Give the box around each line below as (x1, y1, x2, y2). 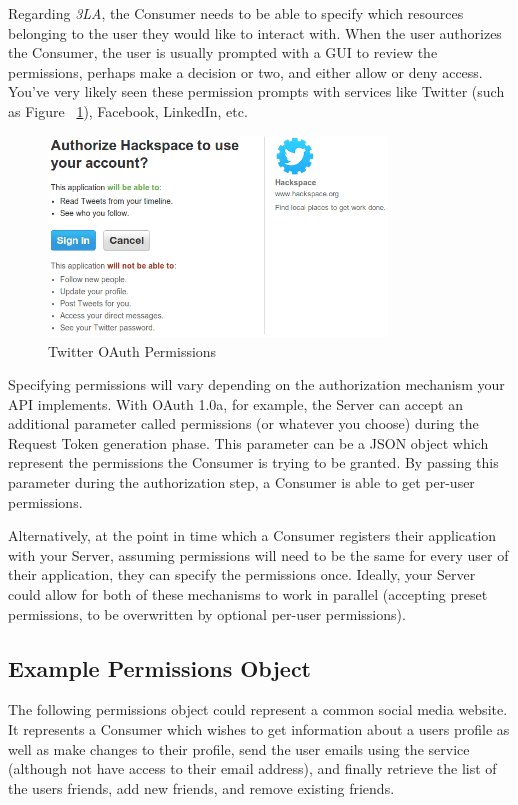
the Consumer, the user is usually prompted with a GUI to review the (8, 42, 438, 63)
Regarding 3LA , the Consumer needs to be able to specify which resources (8, 3, 464, 23)
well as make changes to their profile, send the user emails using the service (8, 738, 470, 759)
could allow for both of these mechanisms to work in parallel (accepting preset (8, 584, 488, 605)
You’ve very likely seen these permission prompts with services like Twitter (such (8, 81, 505, 102)
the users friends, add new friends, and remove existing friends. (8, 777, 395, 798)
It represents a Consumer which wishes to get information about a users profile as (8, 719, 510, 740)
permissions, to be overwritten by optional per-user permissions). (8, 603, 406, 624)
